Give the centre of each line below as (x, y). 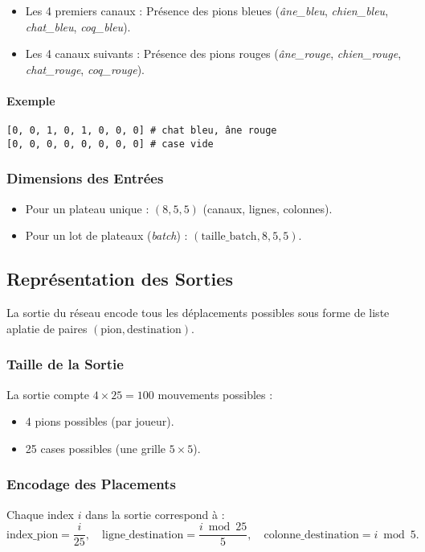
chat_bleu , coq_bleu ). (78, 26)
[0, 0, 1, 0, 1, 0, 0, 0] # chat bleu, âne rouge (142, 131)
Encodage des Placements (91, 484)
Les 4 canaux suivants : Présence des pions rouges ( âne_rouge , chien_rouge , (213, 54)
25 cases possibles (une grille (96, 448)
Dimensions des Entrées (85, 178)
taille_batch (229, 237)
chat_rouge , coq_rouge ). (85, 69)
